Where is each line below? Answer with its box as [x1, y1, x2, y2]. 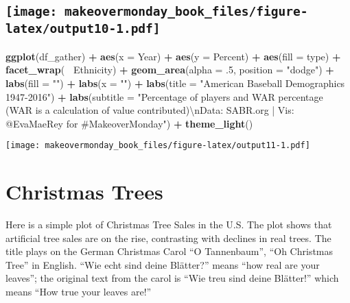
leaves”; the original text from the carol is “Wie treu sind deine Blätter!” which [5, 271, 339, 285]
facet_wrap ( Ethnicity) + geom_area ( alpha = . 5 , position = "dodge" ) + [5, 62, 334, 77]
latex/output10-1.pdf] [5, 21, 161, 36]
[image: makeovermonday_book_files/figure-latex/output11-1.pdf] [5, 141, 310, 151]
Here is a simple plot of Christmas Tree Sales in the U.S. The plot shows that [5, 217, 332, 232]
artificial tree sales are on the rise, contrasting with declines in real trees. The [5, 230, 331, 245]
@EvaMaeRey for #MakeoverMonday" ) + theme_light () [5, 116, 253, 130]
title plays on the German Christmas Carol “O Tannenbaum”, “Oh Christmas [5, 244, 334, 258]
